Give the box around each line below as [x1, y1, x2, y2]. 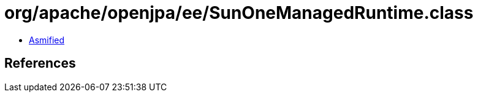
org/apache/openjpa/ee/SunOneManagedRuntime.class [4, 2, 474, 23]
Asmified [29, 34, 65, 45]
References [4, 56, 76, 71]
